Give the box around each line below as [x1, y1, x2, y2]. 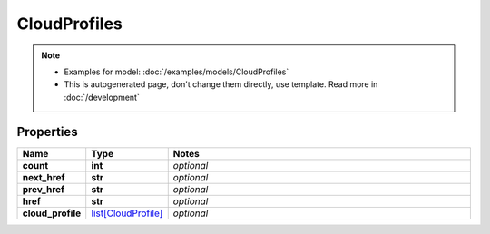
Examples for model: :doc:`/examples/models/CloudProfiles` [64, 66, 289, 77]
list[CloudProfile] [91, 207, 163, 219]
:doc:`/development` [64, 92, 140, 102]
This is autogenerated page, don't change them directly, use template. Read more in [64, 79, 378, 90]
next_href [22, 171, 65, 183]
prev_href [22, 182, 65, 195]
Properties [16, 123, 78, 140]
